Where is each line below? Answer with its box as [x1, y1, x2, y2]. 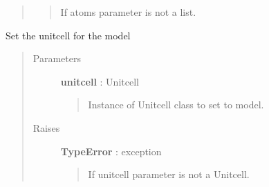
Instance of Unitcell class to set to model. [88, 97, 264, 112]
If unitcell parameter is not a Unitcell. [88, 167, 250, 181]
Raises [33, 120, 60, 135]
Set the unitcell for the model [6, 28, 131, 42]
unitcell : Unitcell [60, 74, 139, 88]
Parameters [33, 51, 81, 66]
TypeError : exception [60, 144, 162, 158]
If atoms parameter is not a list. [60, 5, 196, 19]
